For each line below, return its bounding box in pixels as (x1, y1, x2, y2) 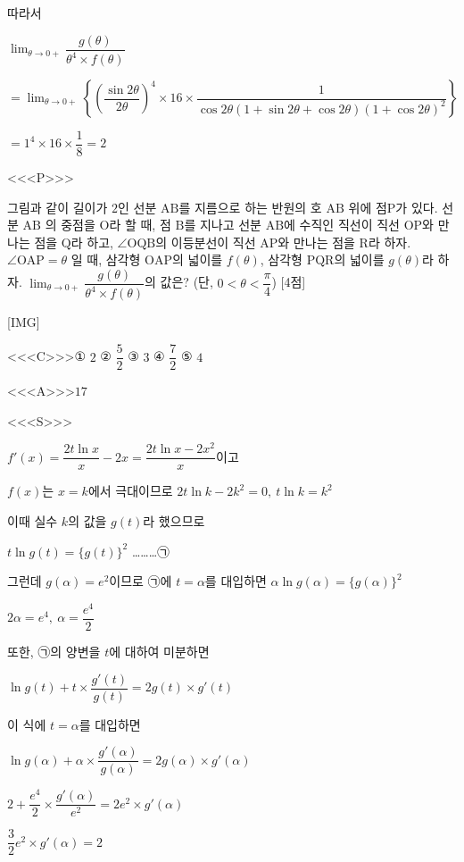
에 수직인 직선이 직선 (284, 215, 400, 234)
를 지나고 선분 (184, 215, 261, 234)
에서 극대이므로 (87, 481, 173, 500)
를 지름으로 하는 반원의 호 (178, 197, 322, 216)
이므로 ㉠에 (109, 572, 172, 590)
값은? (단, (160, 272, 213, 291)
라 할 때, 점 (109, 215, 171, 234)
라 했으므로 (143, 512, 205, 531)
